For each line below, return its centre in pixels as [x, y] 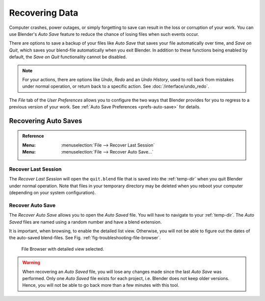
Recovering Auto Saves [46, 121]
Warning [31, 263]
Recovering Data [44, 13]
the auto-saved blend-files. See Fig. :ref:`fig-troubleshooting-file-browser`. [85, 238]
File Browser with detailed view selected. [63, 249]
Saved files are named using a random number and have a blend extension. [85, 222]
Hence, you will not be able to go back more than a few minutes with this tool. [101, 285]
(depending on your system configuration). [52, 193]
